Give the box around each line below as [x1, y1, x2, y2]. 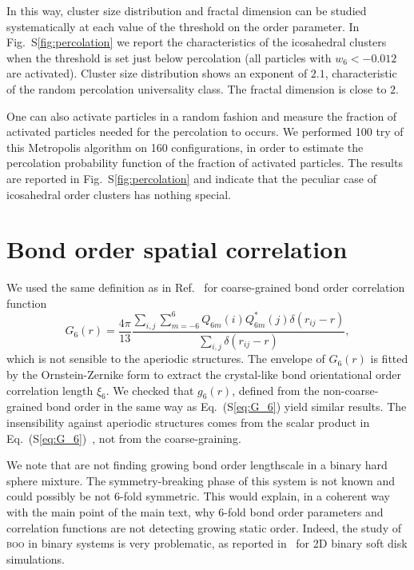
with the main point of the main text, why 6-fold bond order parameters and [6, 503, 384, 520]
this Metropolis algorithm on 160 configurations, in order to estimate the [6, 138, 364, 155]
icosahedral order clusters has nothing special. [6, 185, 231, 202]
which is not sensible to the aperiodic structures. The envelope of [6, 350, 325, 367]
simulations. [6, 550, 65, 567]
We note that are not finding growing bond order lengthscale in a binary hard [6, 456, 388, 473]
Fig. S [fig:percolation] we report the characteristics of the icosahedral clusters [6, 34, 387, 50]
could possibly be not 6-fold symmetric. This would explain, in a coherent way [6, 488, 390, 504]
